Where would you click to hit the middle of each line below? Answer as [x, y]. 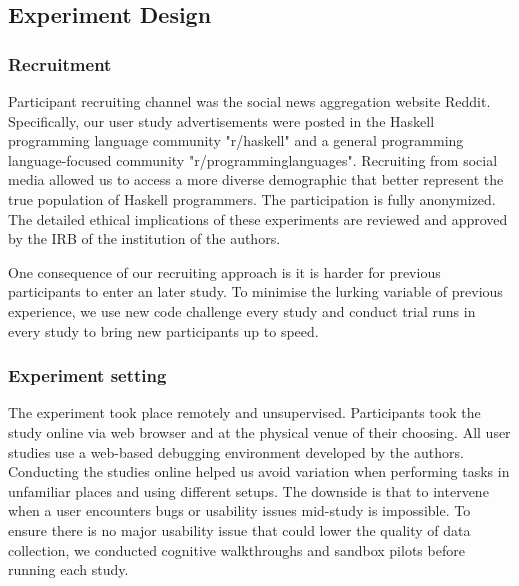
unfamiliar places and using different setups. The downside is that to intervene [248, 490]
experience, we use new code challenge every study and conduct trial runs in [242, 310]
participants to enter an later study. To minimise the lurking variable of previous [255, 291]
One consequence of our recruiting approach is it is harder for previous [224, 271]
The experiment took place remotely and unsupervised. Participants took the [244, 412]
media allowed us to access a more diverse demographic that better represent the [256, 179]
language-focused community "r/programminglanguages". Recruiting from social [253, 159]
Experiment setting [87, 375]
